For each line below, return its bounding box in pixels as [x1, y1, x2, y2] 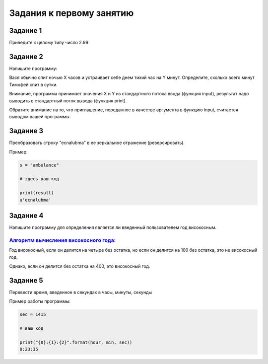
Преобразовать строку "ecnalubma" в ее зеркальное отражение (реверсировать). [9, 140, 185, 146]
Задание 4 [9, 211, 44, 219]
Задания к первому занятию [9, 7, 134, 18]
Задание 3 [9, 127, 43, 135]
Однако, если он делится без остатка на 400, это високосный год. [9, 263, 151, 269]
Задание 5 [9, 276, 43, 285]
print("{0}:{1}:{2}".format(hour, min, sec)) [19, 339, 133, 345]
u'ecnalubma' [19, 197, 52, 203]
